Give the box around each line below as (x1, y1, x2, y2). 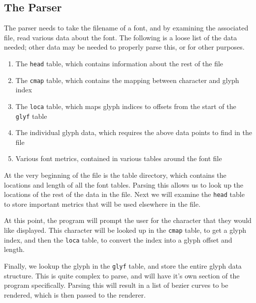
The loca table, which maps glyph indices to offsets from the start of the (15, 101, 236, 111)
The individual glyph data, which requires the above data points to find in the (15, 127, 252, 138)
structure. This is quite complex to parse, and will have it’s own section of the (4, 270, 240, 280)
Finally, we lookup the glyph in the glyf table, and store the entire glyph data (4, 260, 242, 271)
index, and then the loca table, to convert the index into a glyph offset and (4, 234, 232, 245)
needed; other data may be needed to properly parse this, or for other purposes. (4, 42, 245, 52)
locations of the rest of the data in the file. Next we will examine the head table (4, 189, 245, 199)
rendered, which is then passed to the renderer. (4, 289, 146, 300)
